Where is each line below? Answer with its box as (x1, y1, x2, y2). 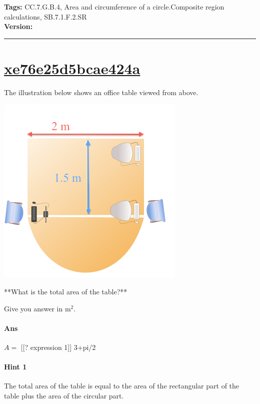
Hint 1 (4, 361, 27, 372)
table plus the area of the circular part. (4, 390, 124, 401)
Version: (4, 21, 33, 32)
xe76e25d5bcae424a (4, 58, 140, 78)
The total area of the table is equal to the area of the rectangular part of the (4, 380, 239, 391)
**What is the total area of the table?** (4, 286, 127, 297)
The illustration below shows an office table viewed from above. (4, 87, 198, 97)
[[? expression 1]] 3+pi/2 (20, 342, 96, 352)
